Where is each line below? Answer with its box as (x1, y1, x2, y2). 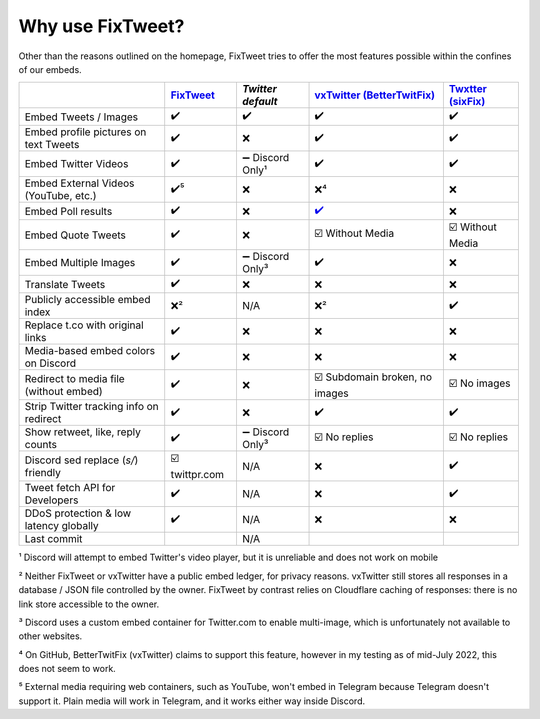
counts (24, 438, 57, 452)
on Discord (24, 356, 77, 370)
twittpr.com (170, 468, 225, 482)
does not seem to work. (18, 663, 117, 675)
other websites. (18, 630, 83, 642)
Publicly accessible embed (24, 293, 151, 307)
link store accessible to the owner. (18, 598, 160, 610)
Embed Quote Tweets (24, 228, 127, 242)
